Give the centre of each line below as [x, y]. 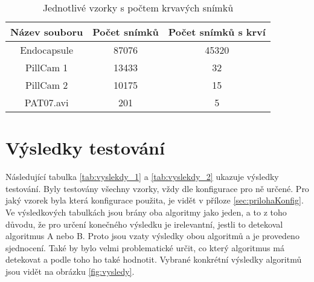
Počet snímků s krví [217, 32]
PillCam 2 [46, 85]
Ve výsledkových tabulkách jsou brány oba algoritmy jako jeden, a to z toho [146, 212]
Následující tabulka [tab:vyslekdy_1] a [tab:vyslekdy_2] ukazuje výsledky [142, 177]
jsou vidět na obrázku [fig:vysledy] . [70, 271]
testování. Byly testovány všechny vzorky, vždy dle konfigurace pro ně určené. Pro [157, 188]
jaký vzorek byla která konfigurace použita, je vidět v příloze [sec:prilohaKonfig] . [155, 200]
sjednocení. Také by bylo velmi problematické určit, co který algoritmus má [145, 247]
